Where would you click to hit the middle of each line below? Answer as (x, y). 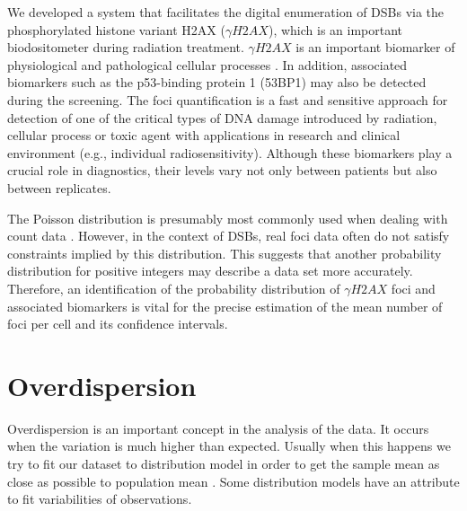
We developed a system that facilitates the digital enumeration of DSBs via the (226, 12)
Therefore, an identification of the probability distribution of (174, 288)
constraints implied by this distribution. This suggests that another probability (225, 253)
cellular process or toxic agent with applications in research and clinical (204, 135)
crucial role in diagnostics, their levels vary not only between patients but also (222, 170)
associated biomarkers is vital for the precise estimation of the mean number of (225, 306)
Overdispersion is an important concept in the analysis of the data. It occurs (218, 428)
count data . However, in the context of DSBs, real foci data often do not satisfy (229, 236)
